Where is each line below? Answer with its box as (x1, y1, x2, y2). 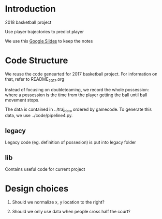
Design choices (5, 183, 69, 194)
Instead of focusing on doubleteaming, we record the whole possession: (5, 87, 149, 92)
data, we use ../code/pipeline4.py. (5, 113, 73, 118)
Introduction (5, 3, 56, 15)
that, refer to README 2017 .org (5, 76, 64, 83)
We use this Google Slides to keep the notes (5, 38, 93, 44)
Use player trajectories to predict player (5, 29, 84, 34)
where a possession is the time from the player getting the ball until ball (5, 92, 147, 98)
